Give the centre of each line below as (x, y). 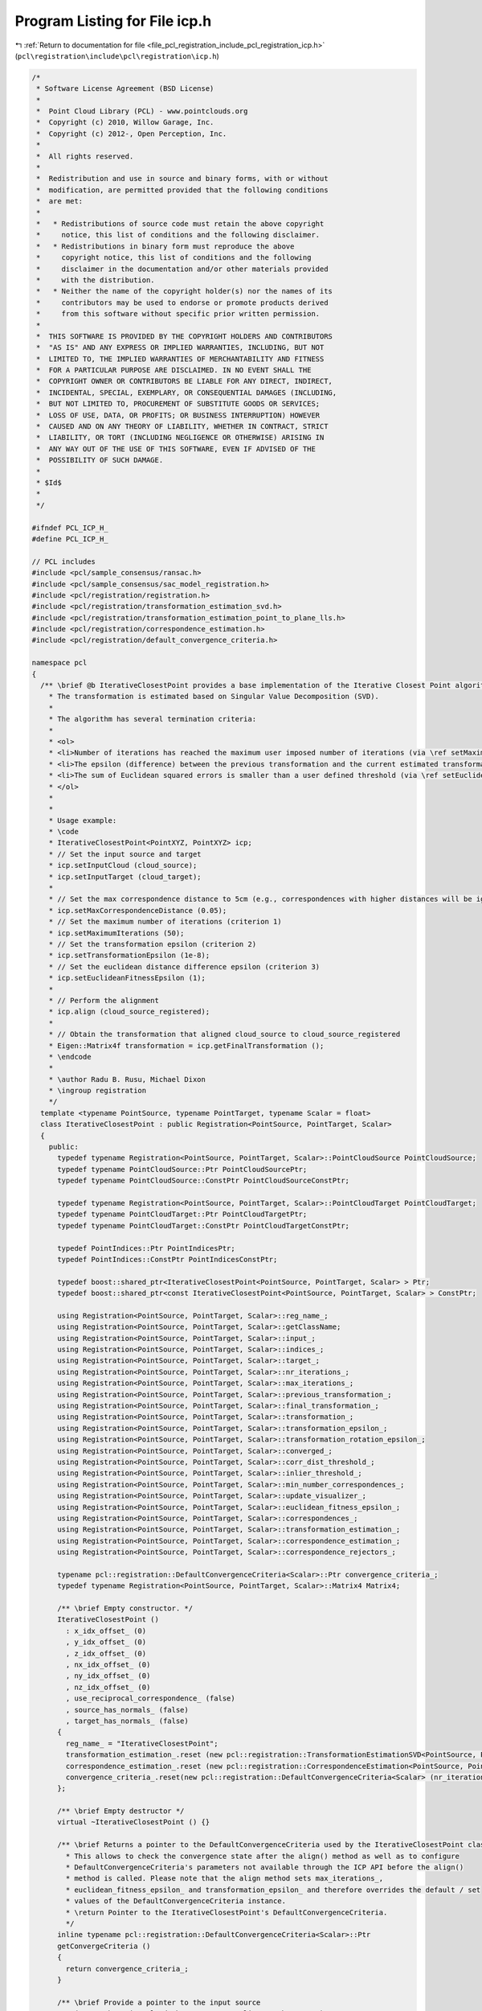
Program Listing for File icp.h (113, 21)
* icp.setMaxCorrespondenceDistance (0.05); (138, 910)
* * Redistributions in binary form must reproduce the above (165, 246)
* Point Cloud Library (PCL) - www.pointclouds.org (142, 111)
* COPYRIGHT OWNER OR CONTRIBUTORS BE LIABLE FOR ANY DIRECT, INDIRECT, (185, 381)
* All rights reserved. (85, 156)
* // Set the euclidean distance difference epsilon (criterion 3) (184, 966)
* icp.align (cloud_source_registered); (129, 1012)
